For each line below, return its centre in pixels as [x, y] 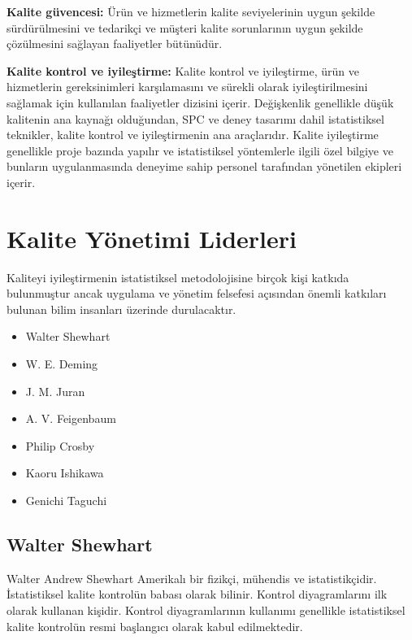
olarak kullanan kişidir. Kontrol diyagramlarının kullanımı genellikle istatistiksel [206, 610]
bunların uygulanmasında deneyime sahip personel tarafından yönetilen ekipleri [204, 166]
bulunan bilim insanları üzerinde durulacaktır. [121, 309]
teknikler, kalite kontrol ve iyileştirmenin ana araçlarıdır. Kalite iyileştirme [193, 135]
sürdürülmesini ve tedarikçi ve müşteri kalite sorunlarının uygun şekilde [185, 27]
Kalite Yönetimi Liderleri [152, 238]
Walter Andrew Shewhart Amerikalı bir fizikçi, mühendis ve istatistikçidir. [192, 578]
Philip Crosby [60, 445]
